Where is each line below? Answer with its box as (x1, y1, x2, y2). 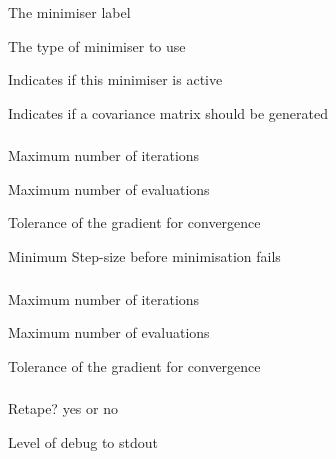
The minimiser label (8, 2, 131, 22)
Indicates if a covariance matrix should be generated (8, 102, 328, 123)
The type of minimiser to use (8, 35, 186, 56)
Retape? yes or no (8, 398, 118, 419)
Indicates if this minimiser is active (8, 69, 223, 90)
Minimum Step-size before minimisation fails (8, 246, 281, 267)
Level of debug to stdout (8, 431, 158, 452)
